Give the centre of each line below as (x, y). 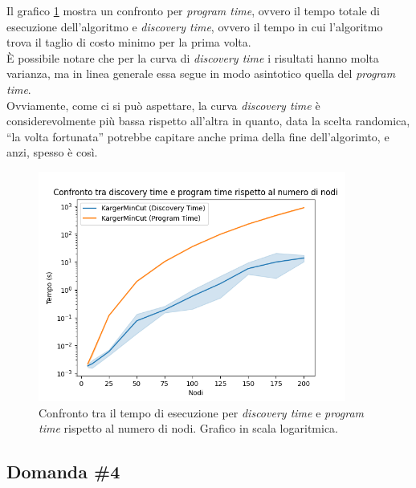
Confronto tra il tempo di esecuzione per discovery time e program (202, 412)
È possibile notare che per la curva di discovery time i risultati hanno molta (193, 57)
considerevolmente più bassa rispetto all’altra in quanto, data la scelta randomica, (208, 121)
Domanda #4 (63, 472)
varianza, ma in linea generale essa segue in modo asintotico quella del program (201, 73)
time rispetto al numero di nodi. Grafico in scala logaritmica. (188, 428)
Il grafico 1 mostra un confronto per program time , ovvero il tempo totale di (194, 10)
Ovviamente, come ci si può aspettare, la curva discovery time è (163, 105)
